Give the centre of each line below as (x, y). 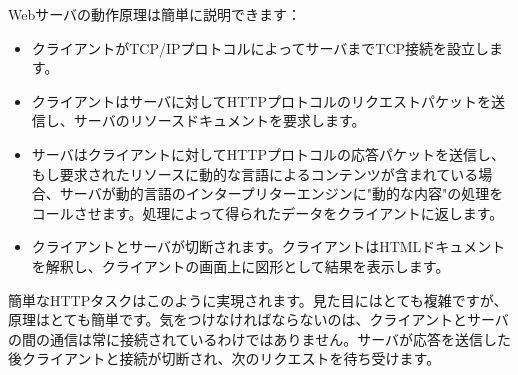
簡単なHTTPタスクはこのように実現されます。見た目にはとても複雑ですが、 (258, 299)
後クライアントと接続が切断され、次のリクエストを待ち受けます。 (224, 358)
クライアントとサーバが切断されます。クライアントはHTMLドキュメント (268, 246)
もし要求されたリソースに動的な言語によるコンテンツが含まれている (255, 173)
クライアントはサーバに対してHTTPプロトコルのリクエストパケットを (261, 100)
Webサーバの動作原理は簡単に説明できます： (155, 14)
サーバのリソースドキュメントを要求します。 (219, 120)
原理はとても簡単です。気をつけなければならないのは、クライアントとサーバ (258, 319)
